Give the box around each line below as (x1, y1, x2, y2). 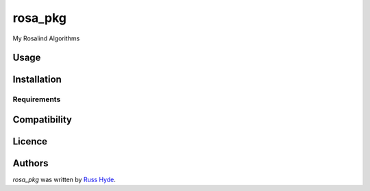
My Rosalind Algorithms (12, 34, 80, 42)
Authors (12, 157, 49, 169)
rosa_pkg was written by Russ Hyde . (12, 175, 116, 184)
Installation (12, 74, 62, 86)
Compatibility (12, 114, 72, 125)
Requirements (12, 94, 61, 104)
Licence (12, 136, 48, 147)
